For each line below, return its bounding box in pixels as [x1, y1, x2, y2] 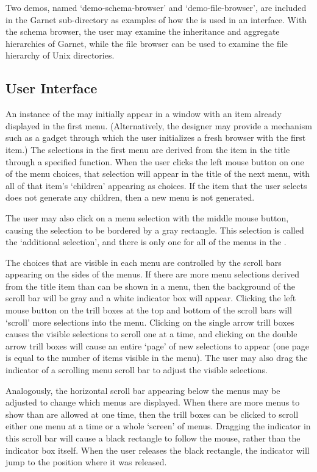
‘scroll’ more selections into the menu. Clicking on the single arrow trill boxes [5, 315, 294, 328]
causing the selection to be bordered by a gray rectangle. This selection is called [5, 223, 304, 236]
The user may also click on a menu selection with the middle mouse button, [5, 211, 289, 224]
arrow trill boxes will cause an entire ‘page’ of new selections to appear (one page [5, 339, 309, 352]
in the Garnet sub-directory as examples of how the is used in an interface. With [5, 13, 307, 26]
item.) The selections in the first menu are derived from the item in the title [5, 143, 290, 156]
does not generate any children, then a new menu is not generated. [5, 191, 255, 204]
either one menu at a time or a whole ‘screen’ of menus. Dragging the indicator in [5, 420, 311, 432]
